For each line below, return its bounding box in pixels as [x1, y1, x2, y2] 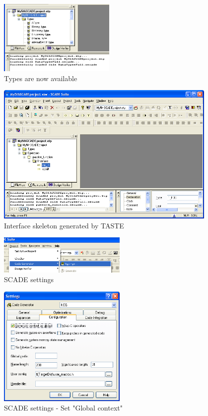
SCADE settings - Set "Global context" [4, 403, 123, 413]
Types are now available [4, 73, 77, 83]
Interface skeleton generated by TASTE [4, 220, 124, 230]
